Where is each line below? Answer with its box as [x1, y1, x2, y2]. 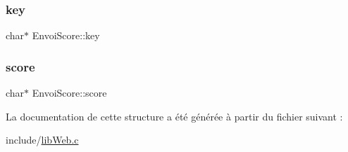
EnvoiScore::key [32, 28, 100, 43]
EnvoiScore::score [32, 85, 107, 100]
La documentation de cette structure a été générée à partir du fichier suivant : [6, 109, 343, 123]
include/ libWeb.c [6, 132, 79, 147]
